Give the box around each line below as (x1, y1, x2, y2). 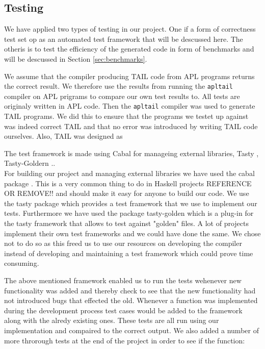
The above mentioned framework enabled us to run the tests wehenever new (4, 275, 242, 285)
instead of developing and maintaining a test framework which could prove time (4, 247, 253, 258)
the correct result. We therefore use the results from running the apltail (4, 81, 233, 91)
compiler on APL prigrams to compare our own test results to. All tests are (4, 90, 240, 101)
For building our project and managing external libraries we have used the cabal (4, 168, 255, 179)
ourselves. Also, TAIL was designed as (4, 131, 123, 141)
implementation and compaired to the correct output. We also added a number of (4, 325, 259, 335)
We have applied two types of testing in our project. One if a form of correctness (4, 23, 256, 34)
